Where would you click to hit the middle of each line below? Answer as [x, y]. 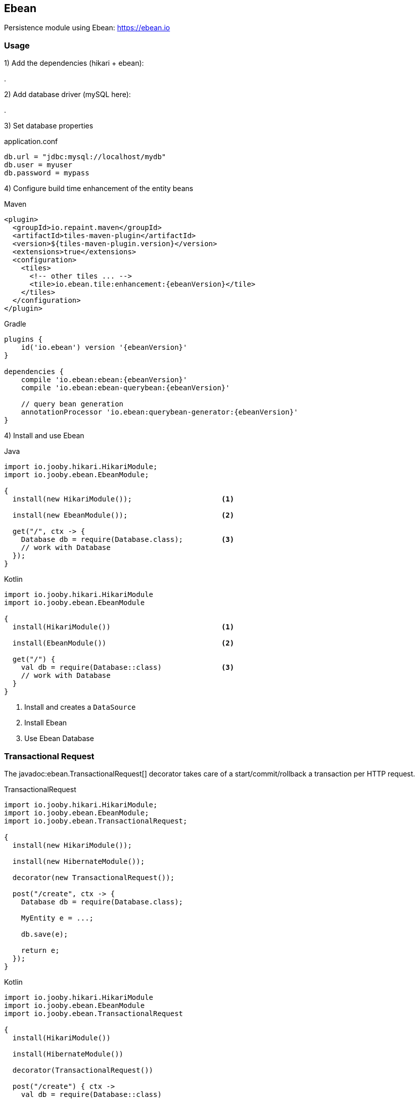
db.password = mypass [47, 173]
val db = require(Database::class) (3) [128, 668]
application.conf [31, 142]
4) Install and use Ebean [44, 436]
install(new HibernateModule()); [79, 861]
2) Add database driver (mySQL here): [67, 95]
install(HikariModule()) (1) [123, 627]
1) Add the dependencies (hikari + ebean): [74, 63]
